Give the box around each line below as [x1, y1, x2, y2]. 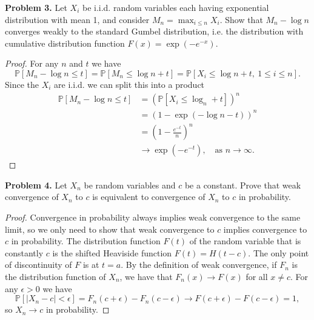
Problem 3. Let [5, 1, 67, 13]
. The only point [248, 246, 309, 259]
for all [246, 270, 268, 282]
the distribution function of [5, 270, 106, 282]
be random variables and [84, 178, 176, 191]
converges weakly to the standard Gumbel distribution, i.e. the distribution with [5, 25, 304, 38]
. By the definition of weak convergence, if [121, 258, 277, 271]
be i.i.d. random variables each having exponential [82, 1, 269, 13]
